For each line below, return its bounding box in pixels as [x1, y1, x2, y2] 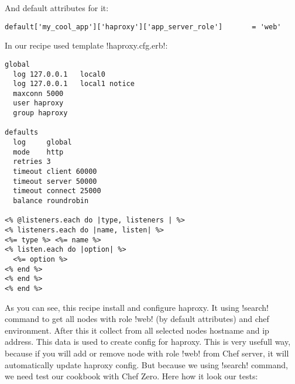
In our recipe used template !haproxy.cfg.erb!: [5, 39, 168, 52]
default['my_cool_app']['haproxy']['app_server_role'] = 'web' [5, 22, 282, 31]
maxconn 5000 [13, 89, 64, 98]
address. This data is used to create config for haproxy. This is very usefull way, [5, 335, 291, 348]
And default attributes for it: [5, 2, 109, 13]
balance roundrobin [13, 197, 89, 205]
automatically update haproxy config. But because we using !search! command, [5, 358, 288, 371]
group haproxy [13, 109, 68, 118]
